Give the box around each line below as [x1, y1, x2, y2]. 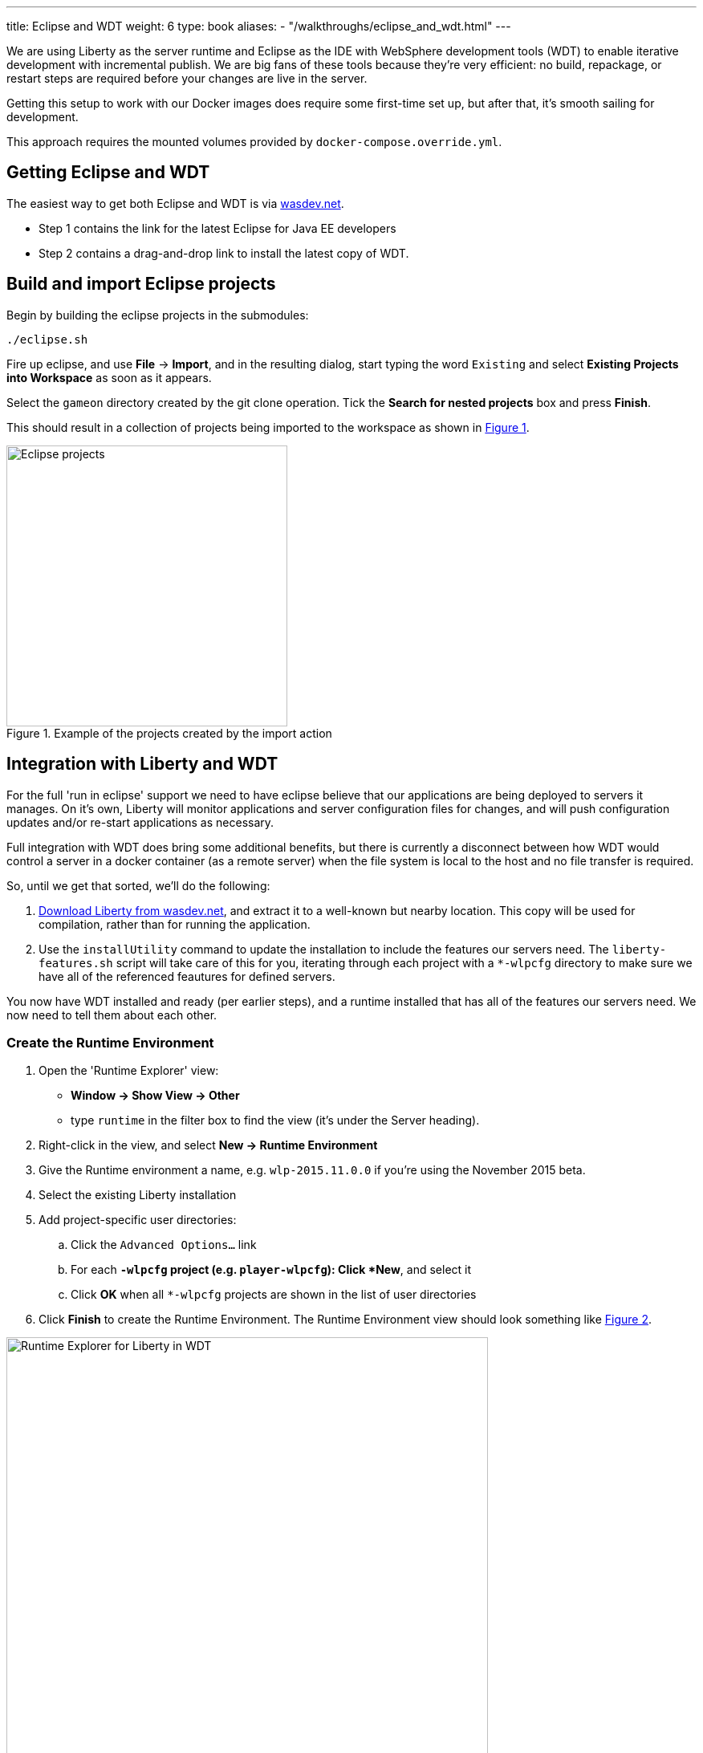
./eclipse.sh [6, 332, 88, 346]
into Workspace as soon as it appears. [6, 370, 212, 384]
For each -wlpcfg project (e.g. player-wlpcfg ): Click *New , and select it [71, 1263, 472, 1277]
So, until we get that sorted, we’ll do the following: [6, 878, 270, 893]
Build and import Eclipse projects [6, 274, 276, 295]
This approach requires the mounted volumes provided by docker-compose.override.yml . [6, 135, 502, 148]
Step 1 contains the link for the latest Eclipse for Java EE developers [39, 221, 396, 235]
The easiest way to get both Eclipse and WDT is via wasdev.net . [6, 196, 344, 210]
